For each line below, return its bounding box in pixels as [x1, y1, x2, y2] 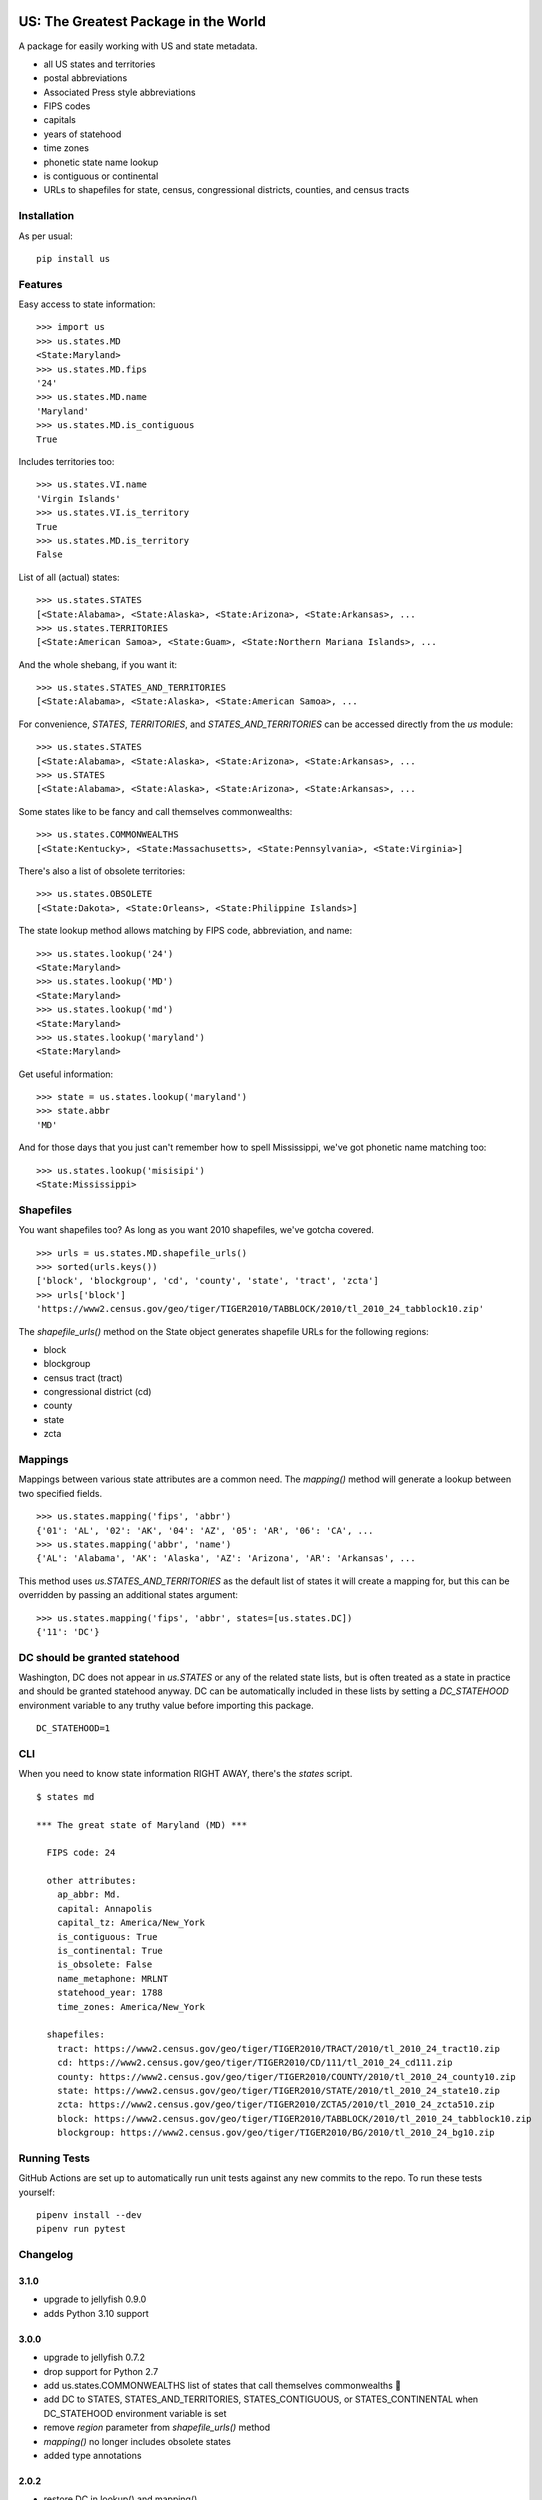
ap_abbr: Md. [56, 1889, 121, 1900]
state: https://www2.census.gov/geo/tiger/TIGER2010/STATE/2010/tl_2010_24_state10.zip [56, 2085, 500, 2096]
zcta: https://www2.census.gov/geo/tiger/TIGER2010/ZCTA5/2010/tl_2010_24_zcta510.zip [56, 2099, 495, 2110]
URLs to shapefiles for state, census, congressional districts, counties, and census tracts [43, 184, 410, 196]
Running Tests [18, 2151, 90, 2165]
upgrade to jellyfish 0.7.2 [43, 2351, 145, 2364]
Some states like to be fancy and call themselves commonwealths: [18, 805, 293, 817]
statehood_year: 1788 [56, 1987, 164, 1999]
